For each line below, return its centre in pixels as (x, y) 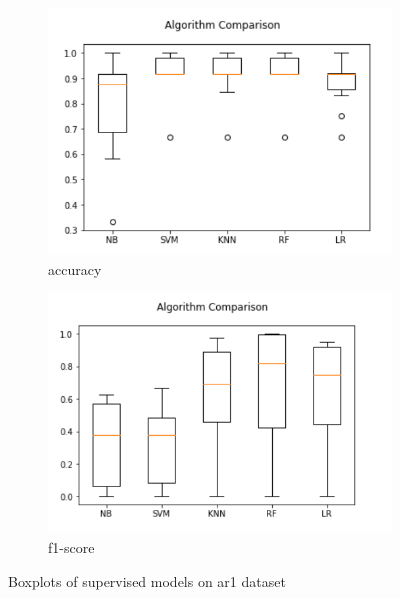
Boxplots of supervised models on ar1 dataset (147, 580)
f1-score (71, 547)
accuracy (75, 268)
